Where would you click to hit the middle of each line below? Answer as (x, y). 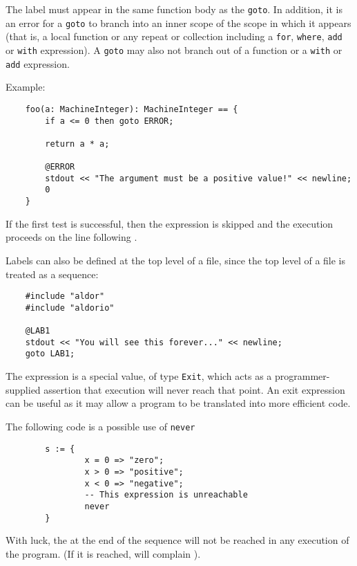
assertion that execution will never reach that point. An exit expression (194, 389)
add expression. (38, 63)
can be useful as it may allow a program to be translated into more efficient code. (178, 403)
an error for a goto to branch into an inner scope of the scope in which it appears (178, 22)
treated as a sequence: (52, 274)
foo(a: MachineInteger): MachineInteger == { (132, 109)
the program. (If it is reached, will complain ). (103, 553)
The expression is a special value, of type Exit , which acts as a (139, 376)
